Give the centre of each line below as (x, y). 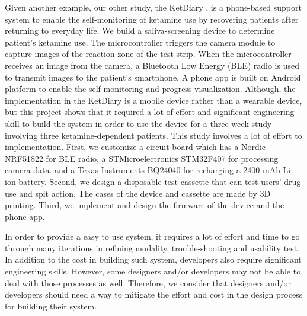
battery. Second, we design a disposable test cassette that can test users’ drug (160, 181)
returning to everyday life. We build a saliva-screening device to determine (140, 31)
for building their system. (51, 306)
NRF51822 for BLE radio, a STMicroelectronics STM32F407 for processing (142, 158)
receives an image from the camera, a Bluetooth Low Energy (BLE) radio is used (152, 65)
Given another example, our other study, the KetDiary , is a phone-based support (153, 7)
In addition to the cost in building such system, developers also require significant (153, 259)
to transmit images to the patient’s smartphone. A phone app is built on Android (153, 77)
